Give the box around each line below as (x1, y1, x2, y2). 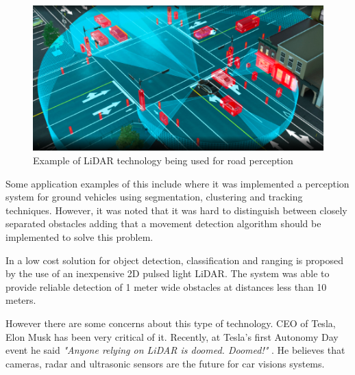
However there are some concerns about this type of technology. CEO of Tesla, (5, 315, 336, 330)
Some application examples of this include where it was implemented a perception (5, 176, 350, 190)
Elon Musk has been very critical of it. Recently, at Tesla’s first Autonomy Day (5, 329, 339, 344)
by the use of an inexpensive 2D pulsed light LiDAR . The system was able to (5, 266, 330, 281)
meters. (5, 293, 36, 307)
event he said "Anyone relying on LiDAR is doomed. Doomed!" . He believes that (5, 343, 345, 357)
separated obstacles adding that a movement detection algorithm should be (5, 216, 321, 231)
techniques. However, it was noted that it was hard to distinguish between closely (5, 203, 347, 217)
